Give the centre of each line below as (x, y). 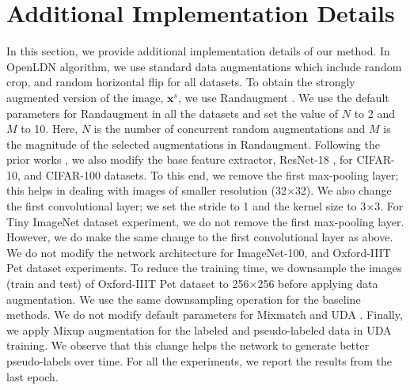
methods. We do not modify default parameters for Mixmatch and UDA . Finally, (205, 314)
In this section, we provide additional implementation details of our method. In (198, 51)
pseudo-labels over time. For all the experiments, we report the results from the (199, 361)
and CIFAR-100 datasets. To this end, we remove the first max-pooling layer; (211, 174)
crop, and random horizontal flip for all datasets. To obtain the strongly (181, 82)
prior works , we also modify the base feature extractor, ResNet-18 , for (180, 159)
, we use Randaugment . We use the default (284, 97)
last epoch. (32, 376)
